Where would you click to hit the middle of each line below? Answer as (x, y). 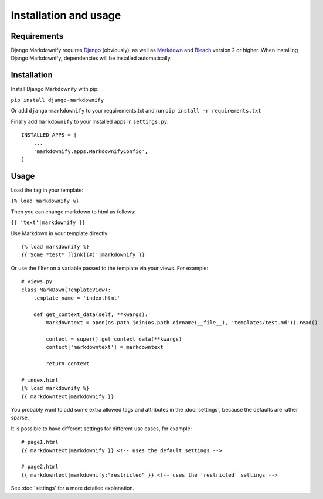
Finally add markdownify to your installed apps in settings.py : (90, 121)
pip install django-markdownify (57, 100)
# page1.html (40, 442)
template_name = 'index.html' (76, 298)
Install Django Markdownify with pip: (55, 89)
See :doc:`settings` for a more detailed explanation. (73, 488)
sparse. (20, 418)
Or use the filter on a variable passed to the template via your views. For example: (110, 268)
